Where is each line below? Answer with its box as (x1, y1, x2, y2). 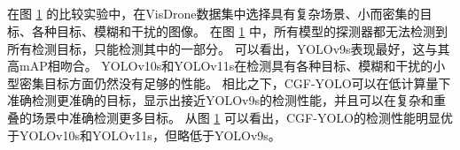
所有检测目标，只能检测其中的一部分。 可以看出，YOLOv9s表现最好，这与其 (7, 39, 450, 57)
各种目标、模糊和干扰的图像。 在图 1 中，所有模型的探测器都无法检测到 (31, 21, 448, 40)
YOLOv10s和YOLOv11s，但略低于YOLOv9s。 (19, 125, 281, 144)
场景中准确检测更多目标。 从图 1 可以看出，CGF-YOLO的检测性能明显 (31, 108, 441, 126)
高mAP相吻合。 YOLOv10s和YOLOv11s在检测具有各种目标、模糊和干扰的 (7, 56, 433, 75)
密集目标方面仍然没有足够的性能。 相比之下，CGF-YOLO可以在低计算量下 (19, 73, 451, 92)
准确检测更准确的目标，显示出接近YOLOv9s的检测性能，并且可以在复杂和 (7, 91, 433, 109)
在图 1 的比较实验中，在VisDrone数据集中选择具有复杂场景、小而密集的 (7, 4, 420, 23)
